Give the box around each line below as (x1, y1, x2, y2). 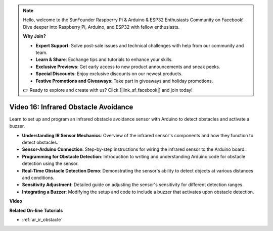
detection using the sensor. (22, 160, 79, 166)
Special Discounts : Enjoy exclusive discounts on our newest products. (35, 71, 183, 77)
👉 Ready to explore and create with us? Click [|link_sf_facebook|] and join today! (23, 87, 193, 93)
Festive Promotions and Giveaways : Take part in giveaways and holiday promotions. (35, 78, 213, 84)
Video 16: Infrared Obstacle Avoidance (9, 102, 133, 111)
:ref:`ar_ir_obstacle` (22, 216, 63, 222)
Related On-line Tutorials (9, 207, 63, 213)
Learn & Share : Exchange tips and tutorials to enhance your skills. (35, 56, 173, 63)
